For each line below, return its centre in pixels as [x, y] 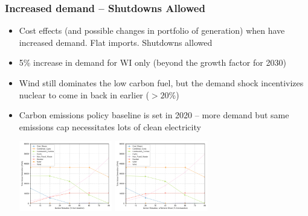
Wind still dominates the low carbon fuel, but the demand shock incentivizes [161, 83]
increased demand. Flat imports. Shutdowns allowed [116, 42]
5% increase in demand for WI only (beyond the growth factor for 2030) [152, 62]
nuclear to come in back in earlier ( [84, 94]
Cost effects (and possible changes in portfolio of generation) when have [152, 30]
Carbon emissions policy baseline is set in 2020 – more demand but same [154, 115]
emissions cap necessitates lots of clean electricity [110, 126]
